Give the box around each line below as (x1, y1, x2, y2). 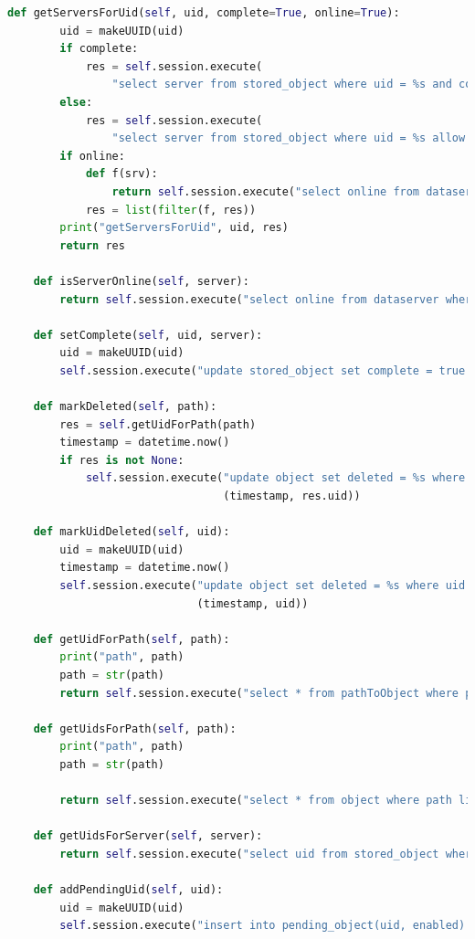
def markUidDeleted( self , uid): (33, 525, 230, 539)
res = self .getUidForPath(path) (59, 417, 257, 431)
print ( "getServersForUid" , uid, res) (59, 221, 289, 235)
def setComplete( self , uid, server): (33, 328, 263, 342)
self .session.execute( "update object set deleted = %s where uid (59, 579, 466, 592)
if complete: (59, 42, 139, 56)
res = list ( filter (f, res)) (85, 203, 257, 216)
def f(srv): (85, 167, 158, 181)
